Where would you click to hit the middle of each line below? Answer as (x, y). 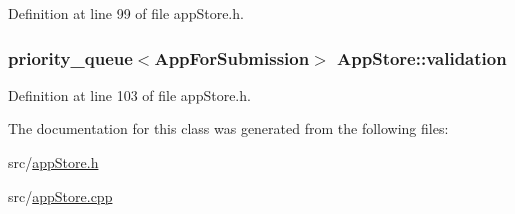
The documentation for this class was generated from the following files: (228, 128)
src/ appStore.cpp (60, 195)
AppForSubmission (232, 57)
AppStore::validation (422, 57)
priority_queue (70, 57)
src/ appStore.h (53, 162)
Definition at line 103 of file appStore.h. (129, 94)
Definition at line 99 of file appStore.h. (126, 13)
